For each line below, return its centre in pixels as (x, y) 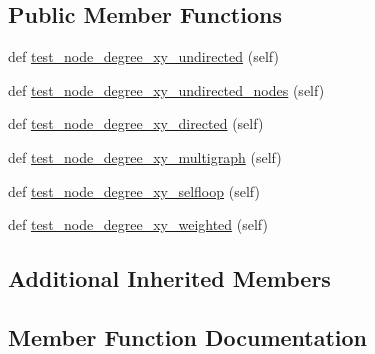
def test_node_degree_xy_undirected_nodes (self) (166, 89)
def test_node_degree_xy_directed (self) (136, 123)
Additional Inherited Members (169, 278)
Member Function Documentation (188, 336)
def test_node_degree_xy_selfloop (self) (134, 190)
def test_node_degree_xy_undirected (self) (143, 56)
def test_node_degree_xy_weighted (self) (138, 224)
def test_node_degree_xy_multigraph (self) (145, 156)
